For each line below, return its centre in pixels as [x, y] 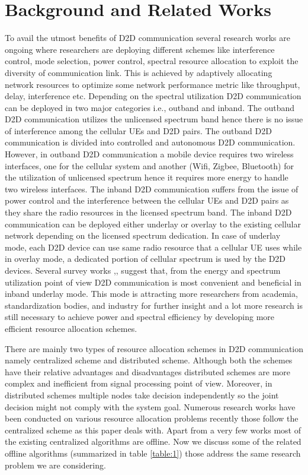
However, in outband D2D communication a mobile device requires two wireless [149, 154]
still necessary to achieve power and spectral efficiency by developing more [140, 317]
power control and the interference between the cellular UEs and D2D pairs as [147, 200]
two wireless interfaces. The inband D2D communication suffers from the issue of [152, 189]
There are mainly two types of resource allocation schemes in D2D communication [154, 348]
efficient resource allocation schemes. [71, 328]
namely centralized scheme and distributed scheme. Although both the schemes [149, 360]
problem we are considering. [55, 465]
